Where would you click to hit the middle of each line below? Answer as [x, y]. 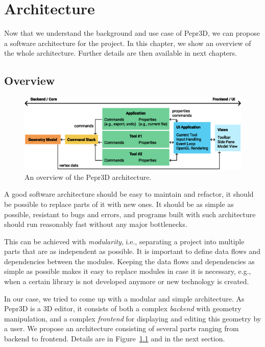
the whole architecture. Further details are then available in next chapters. [121, 53]
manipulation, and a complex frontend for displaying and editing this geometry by [133, 318]
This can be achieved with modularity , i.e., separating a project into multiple [124, 241]
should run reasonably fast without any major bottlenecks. [96, 224]
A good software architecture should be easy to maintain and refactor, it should [129, 194]
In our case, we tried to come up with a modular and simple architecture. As [124, 298]
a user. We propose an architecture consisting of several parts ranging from [122, 328]
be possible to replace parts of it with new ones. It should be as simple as [119, 204]
